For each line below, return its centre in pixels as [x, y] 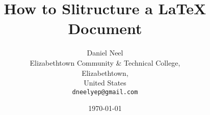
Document [105, 28]
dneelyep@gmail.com [105, 92]
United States [105, 83]
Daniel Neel [105, 53]
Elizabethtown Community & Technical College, [105, 62]
